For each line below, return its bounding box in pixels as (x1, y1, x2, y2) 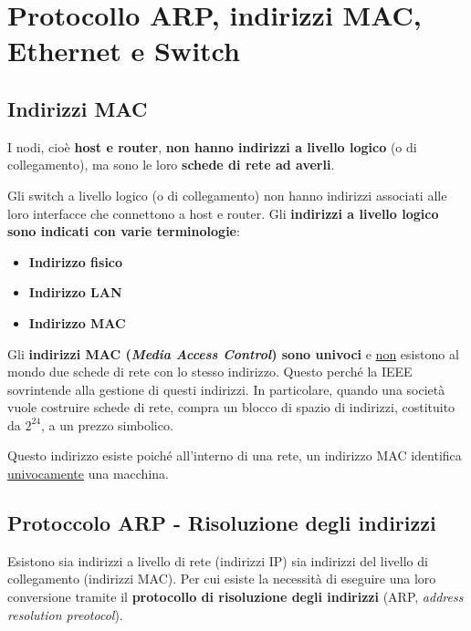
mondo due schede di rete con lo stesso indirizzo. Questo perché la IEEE (7, 362, 413, 381)
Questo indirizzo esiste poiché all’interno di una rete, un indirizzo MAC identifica (7, 446, 462, 465)
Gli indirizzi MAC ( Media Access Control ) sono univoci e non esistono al (7, 344, 459, 363)
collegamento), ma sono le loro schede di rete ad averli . (7, 155, 335, 174)
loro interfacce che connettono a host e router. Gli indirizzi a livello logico (7, 203, 439, 222)
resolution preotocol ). (7, 605, 123, 624)
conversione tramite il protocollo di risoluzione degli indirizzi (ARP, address (7, 587, 464, 606)
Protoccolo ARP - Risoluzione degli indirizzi (7, 509, 436, 537)
